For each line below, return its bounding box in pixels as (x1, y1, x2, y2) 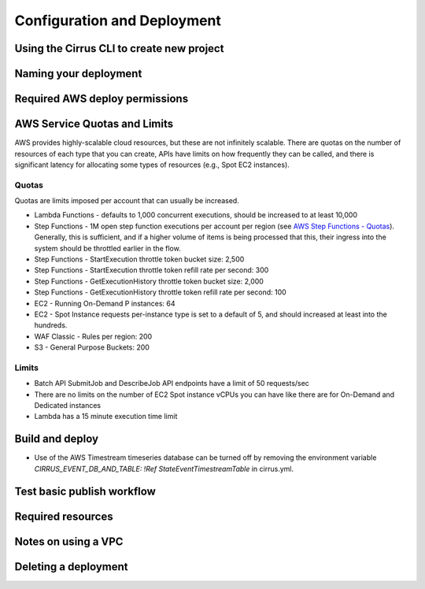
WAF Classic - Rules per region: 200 (34, 332, 153, 341)
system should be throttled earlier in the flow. (34, 243, 181, 253)
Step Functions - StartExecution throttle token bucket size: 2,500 (34, 254, 245, 264)
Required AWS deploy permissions (14, 92, 189, 106)
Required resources (14, 509, 113, 523)
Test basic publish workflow (14, 484, 157, 498)
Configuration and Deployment (14, 12, 222, 29)
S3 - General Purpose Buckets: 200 (34, 343, 150, 352)
